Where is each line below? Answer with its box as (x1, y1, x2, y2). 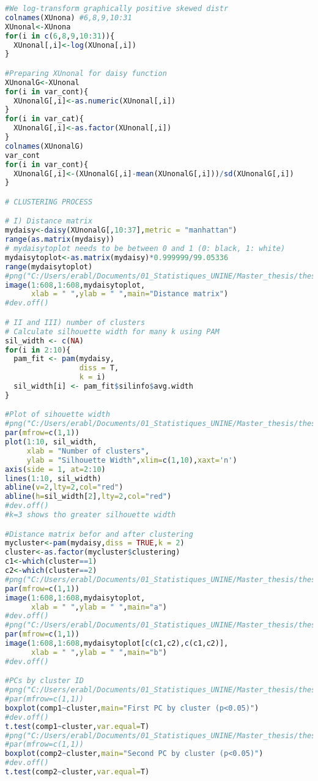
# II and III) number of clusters (5, 318, 146, 327)
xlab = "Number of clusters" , (26, 446, 150, 455)
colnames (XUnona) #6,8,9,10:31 (5, 13, 132, 22)
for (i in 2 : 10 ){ (5, 345, 71, 354)
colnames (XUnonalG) (5, 141, 84, 151)
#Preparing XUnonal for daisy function (5, 69, 167, 78)
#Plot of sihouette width (5, 410, 110, 419)
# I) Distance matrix (5, 217, 93, 226)
